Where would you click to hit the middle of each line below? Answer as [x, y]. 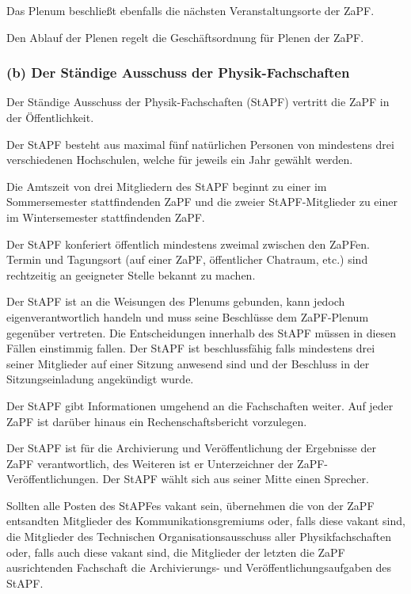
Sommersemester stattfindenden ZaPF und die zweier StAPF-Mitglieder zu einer [202, 202]
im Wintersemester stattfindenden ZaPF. [106, 217]
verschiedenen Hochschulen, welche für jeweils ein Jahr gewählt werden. [180, 160]
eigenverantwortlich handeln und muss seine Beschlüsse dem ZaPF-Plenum [188, 316]
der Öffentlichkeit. [50, 117]
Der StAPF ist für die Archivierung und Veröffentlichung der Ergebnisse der [191, 448]
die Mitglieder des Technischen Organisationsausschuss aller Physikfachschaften [199, 537]
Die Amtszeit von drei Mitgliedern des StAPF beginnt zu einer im [167, 186]
